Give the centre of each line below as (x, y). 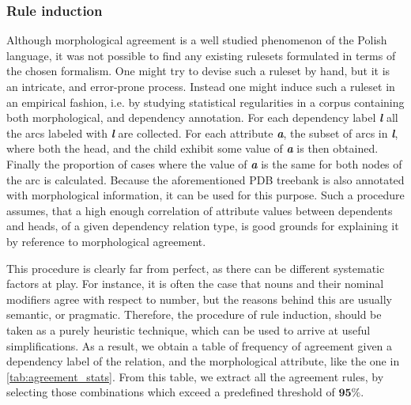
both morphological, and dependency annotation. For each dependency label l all (202, 117)
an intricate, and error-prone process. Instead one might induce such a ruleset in (201, 86)
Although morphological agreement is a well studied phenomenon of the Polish (197, 40)
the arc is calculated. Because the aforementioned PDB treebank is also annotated (205, 179)
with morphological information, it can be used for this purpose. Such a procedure (205, 195)
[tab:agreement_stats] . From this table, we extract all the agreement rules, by (195, 376)
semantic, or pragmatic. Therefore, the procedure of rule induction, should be (194, 314)
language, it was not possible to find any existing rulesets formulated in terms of (201, 55)
